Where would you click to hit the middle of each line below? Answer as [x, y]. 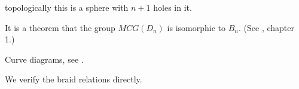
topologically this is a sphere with [67, 7]
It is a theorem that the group [60, 27]
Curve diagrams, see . [44, 59]
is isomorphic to [196, 27]
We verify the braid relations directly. [74, 79]
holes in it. [173, 7]
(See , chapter [269, 27]
